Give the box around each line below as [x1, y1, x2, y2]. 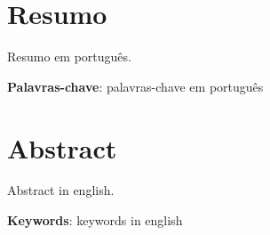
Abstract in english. [7, 181, 115, 199]
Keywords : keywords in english [7, 211, 183, 230]
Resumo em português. [7, 47, 131, 66]
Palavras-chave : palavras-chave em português [7, 77, 264, 95]
